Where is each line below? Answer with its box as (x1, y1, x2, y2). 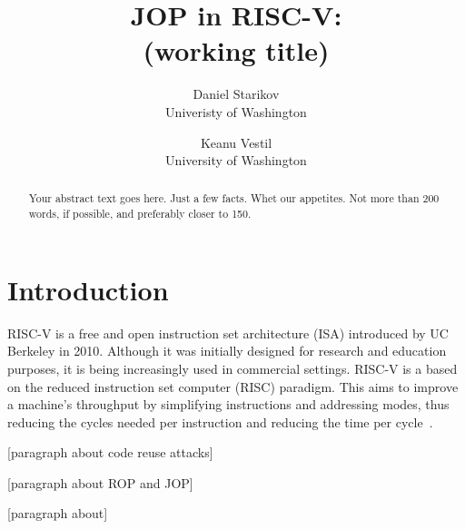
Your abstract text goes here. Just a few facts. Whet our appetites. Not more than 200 (28, 191, 440, 206)
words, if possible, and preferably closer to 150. (28, 206, 252, 221)
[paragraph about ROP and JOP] (7, 473, 193, 492)
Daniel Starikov (193, 84, 280, 103)
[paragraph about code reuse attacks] (7, 443, 213, 462)
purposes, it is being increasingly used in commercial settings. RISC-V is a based (7, 358, 458, 377)
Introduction (7, 270, 169, 308)
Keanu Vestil (200, 132, 272, 152)
